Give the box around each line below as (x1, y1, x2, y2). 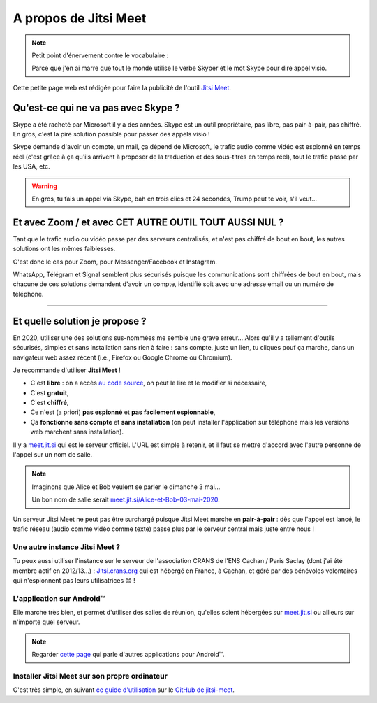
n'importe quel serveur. (13, 618, 80, 626)
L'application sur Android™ (13, 593, 105, 603)
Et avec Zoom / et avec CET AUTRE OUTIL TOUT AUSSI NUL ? (13, 216, 284, 228)
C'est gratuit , (30, 388, 69, 397)
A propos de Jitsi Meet (13, 10, 147, 26)
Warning (31, 182, 57, 190)
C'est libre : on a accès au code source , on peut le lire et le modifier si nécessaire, (30, 378, 267, 388)
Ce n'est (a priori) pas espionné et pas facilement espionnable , (30, 408, 216, 416)
